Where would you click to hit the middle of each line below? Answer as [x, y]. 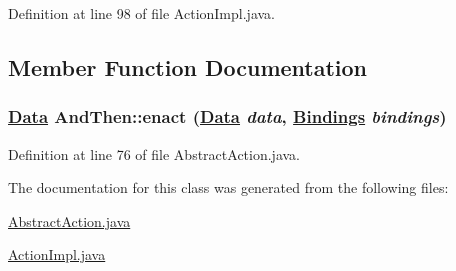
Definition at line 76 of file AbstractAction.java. [154, 153]
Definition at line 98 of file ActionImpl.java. [141, 13]
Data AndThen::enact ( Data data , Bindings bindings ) [227, 116]
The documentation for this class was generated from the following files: [228, 187]
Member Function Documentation [188, 66]
